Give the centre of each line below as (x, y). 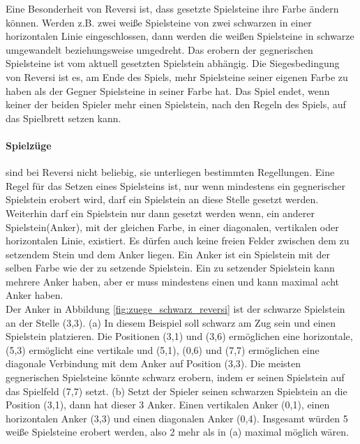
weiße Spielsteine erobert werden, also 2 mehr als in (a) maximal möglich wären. (177, 432)
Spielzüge (29, 145)
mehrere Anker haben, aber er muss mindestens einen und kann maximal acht (173, 281)
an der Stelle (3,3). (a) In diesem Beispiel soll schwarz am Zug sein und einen (171, 322)
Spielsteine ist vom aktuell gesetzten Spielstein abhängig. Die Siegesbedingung (173, 63)
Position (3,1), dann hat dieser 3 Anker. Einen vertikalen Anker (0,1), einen (168, 405)
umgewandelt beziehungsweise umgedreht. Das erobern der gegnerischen (159, 49)
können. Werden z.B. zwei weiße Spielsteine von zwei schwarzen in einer (159, 22)
